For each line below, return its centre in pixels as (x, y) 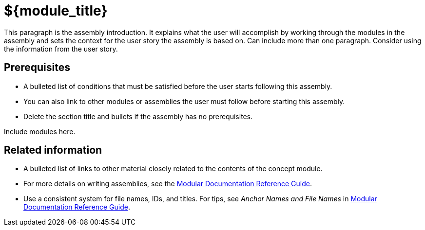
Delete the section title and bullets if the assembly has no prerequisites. (138, 116)
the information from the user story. (61, 49)
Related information (53, 150)
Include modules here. (40, 131)
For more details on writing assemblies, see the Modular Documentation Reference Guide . (168, 184)
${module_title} (56, 11)
